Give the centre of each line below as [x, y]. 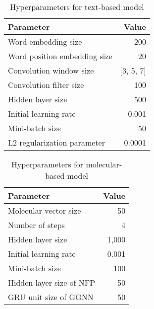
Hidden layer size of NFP [52, 282]
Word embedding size [45, 41]
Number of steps [36, 225]
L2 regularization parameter [56, 142]
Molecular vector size [45, 210]
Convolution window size [51, 70]
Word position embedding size [60, 56]
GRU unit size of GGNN [51, 297]
